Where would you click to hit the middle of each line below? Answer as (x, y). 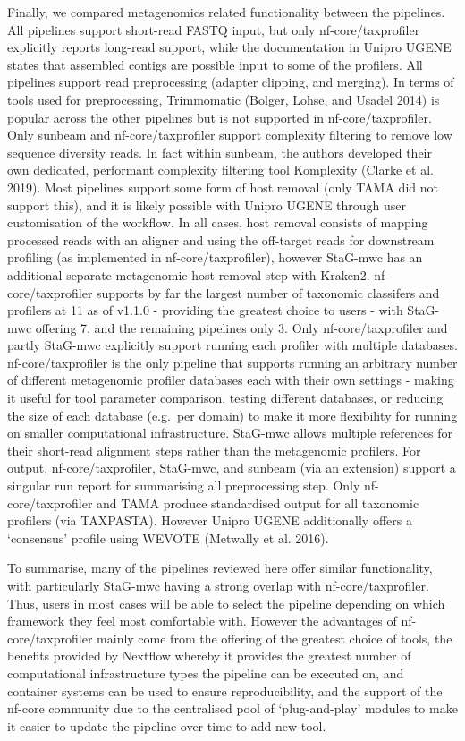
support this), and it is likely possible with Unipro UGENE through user (207, 204)
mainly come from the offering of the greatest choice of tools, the (275, 638)
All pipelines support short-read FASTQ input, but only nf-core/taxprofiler (214, 29)
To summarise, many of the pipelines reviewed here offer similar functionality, (220, 568)
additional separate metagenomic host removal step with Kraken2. (189, 274)
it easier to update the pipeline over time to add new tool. (167, 725)
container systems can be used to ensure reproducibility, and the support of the (225, 690)
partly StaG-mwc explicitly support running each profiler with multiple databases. (232, 345)
